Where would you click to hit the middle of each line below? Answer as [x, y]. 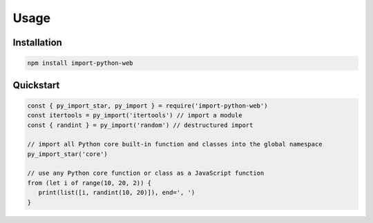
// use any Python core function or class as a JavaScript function [146, 173]
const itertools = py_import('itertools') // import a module [135, 115]
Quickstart [36, 85]
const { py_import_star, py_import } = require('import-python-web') [147, 106]
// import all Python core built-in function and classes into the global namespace [175, 144]
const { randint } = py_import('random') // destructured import [140, 125]
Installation [37, 42]
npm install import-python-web [80, 63]
